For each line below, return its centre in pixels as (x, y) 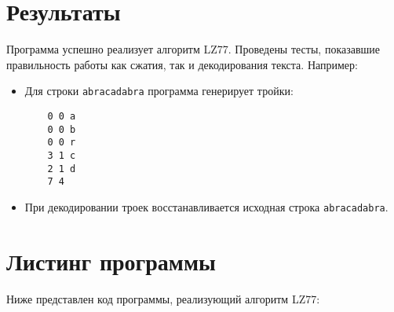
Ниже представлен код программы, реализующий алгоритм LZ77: (163, 298)
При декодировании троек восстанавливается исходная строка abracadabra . (206, 206)
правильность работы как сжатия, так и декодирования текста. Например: (182, 64)
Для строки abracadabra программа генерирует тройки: (159, 91)
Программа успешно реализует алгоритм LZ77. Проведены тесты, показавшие (193, 49)
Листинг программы (111, 261)
